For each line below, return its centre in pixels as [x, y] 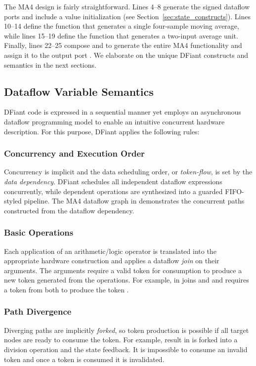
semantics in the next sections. [50, 64]
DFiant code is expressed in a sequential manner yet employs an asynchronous [123, 112]
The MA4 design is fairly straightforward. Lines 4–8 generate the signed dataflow [127, 6]
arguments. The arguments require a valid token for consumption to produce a [123, 270]
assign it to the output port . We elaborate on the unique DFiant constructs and [126, 55]
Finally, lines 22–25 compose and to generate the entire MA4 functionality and [123, 45]
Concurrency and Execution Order [74, 153]
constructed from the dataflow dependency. [69, 210]
